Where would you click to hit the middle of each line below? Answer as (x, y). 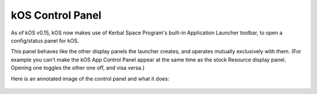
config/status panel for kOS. (45, 40)
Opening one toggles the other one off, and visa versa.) (78, 68)
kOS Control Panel (56, 15)
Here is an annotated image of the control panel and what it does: (90, 78)
